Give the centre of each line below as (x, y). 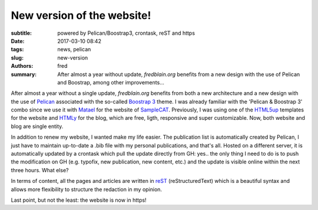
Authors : (22, 66)
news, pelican (74, 50)
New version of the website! (81, 15)
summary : (24, 74)
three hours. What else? (40, 170)
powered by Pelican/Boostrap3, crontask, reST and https (126, 33)
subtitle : (21, 33)
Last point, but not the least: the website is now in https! (79, 200)
